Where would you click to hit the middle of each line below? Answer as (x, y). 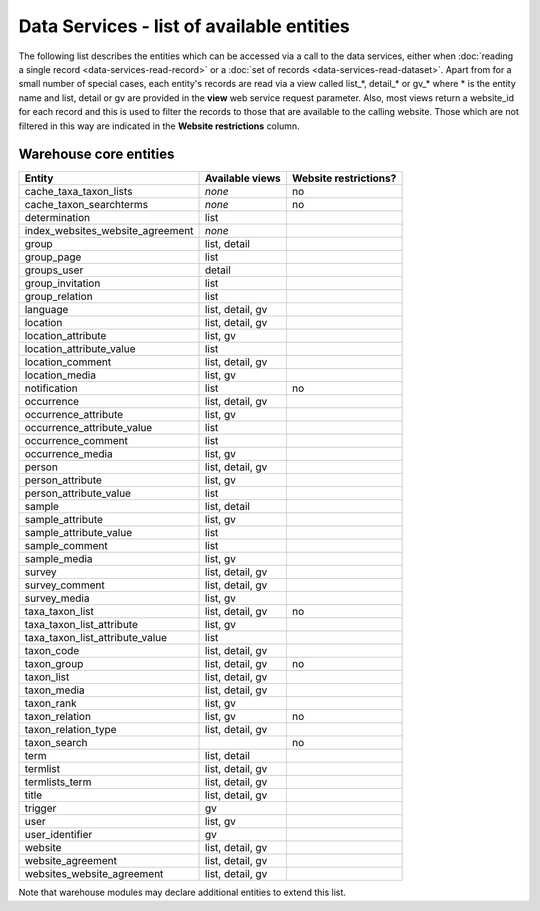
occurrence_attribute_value (88, 428)
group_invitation (62, 283)
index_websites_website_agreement (109, 231)
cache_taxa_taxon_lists (78, 192)
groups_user (54, 270)
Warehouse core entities (96, 154)
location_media (60, 375)
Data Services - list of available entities (184, 26)
